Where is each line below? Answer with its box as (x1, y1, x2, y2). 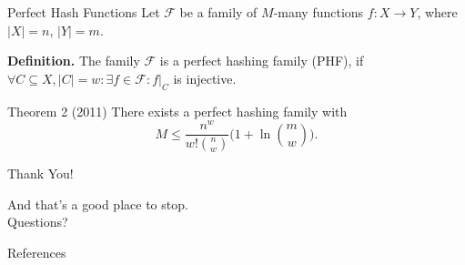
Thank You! (7, 164, 74, 183)
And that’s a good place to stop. (7, 194, 188, 213)
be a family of (179, 3, 258, 21)
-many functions (273, 3, 364, 21)
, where (417, 3, 458, 21)
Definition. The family (7, 51, 140, 70)
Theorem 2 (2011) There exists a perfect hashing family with (7, 101, 348, 120)
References (7, 242, 66, 261)
